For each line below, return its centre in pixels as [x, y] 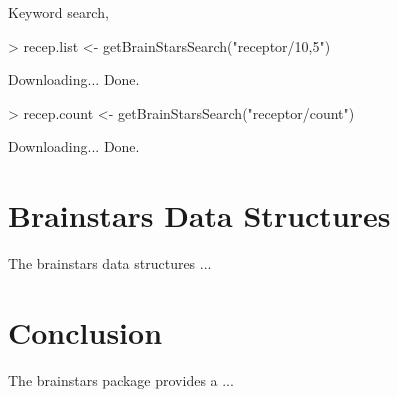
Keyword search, [58, 12]
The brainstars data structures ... [110, 263]
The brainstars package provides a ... [121, 379]
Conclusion [85, 331]
